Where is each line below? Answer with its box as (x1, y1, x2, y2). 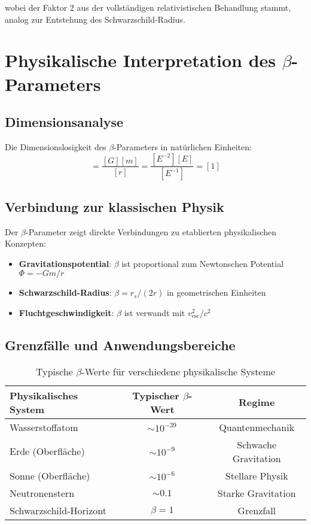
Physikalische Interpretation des (5, 48, 276, 72)
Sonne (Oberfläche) (10, 468, 90, 482)
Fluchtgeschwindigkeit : (19, 306, 114, 318)
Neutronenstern (10, 485, 75, 500)
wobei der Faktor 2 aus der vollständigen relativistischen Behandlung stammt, (5, 1, 291, 13)
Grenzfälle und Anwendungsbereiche (5, 335, 236, 354)
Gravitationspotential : (19, 257, 112, 269)
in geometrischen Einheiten (166, 286, 266, 299)
